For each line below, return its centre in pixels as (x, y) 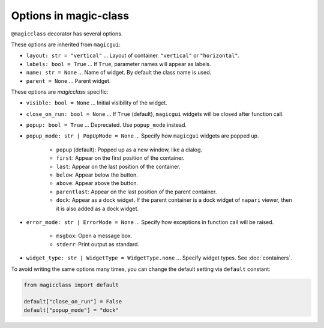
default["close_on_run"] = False (73, 302)
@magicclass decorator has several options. (67, 34)
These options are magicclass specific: (60, 92)
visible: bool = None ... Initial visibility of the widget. (97, 103)
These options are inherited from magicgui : (66, 44)
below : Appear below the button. (97, 175)
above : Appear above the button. (97, 183)
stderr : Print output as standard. (98, 244)
